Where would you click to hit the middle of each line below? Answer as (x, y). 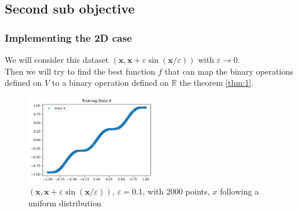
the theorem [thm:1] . (217, 83)
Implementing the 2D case (68, 37)
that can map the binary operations (229, 71)
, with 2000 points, (176, 191)
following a (240, 191)
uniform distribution (65, 202)
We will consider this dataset (57, 59)
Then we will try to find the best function (80, 71)
